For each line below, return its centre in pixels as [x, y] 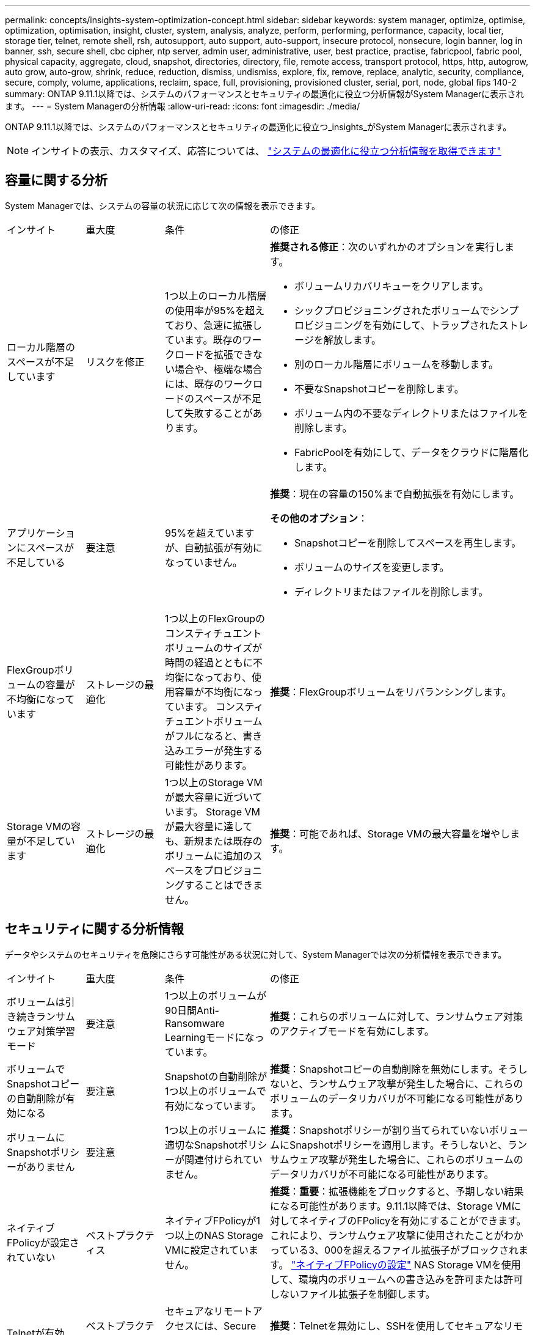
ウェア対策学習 [41, 1031]
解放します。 [352, 340]
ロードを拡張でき [214, 354]
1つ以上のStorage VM [214, 782]
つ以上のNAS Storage [214, 1235]
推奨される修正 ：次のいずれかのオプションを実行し [388, 247]
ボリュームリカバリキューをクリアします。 [391, 286]
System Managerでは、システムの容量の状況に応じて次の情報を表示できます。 [162, 205]
